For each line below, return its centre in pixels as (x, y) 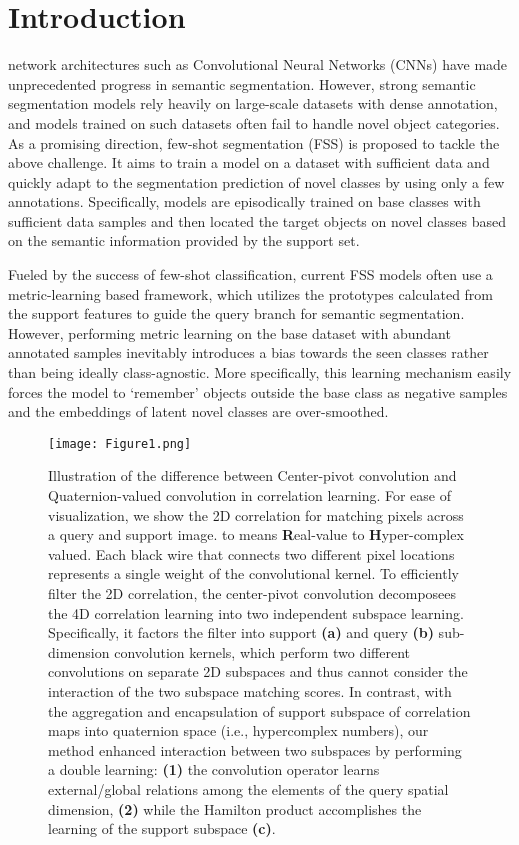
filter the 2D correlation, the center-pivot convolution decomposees (252, 593)
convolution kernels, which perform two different (262, 651)
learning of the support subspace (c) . (162, 828)
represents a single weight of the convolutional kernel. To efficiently (253, 573)
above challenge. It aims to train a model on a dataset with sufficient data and (249, 162)
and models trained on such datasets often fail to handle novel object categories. (254, 122)
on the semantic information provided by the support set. (184, 240)
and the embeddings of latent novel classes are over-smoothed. (198, 411)
